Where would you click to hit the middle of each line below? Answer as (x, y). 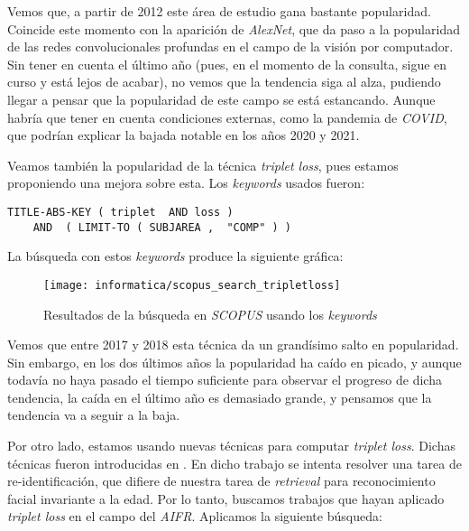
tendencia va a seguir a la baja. (94, 415)
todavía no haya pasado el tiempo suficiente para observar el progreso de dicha (225, 380)
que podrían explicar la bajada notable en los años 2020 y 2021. (184, 135)
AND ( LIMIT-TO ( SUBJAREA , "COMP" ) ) (162, 227)
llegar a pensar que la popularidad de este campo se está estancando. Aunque (221, 99)
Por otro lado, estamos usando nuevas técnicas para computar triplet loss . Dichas (231, 446)
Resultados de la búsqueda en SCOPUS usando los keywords (210, 314)
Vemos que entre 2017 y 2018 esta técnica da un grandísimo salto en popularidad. (233, 345)
